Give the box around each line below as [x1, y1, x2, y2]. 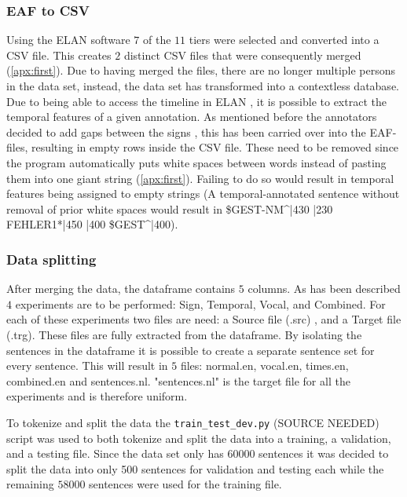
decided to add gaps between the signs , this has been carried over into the [6, 123, 366, 140]
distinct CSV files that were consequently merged [123, 46, 361, 63]
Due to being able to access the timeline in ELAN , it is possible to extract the [6, 93, 387, 109]
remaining [6, 476, 54, 492]
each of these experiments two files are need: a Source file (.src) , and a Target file [6, 311, 401, 327]
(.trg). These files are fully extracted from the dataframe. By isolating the [6, 326, 362, 342]
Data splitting [6, 249, 97, 269]
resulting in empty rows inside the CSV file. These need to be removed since [31, 139, 399, 155]
